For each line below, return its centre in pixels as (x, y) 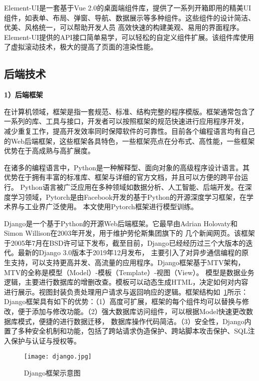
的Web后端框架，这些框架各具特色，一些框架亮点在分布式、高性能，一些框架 (129, 141)
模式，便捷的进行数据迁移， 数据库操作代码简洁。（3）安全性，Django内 (134, 321)
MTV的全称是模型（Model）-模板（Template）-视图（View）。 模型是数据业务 (129, 272)
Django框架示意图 (52, 373)
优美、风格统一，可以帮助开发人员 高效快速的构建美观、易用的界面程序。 (124, 27)
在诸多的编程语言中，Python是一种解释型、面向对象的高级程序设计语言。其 (127, 167)
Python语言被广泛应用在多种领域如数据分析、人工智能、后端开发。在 (132, 187)
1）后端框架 (24, 95)
